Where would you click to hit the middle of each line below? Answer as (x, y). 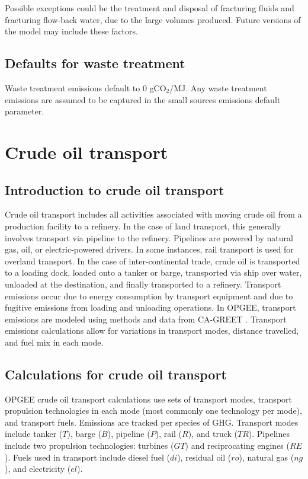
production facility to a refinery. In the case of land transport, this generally (143, 226)
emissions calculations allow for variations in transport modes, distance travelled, (152, 330)
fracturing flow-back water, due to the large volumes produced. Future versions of (153, 19)
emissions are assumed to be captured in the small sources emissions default (143, 99)
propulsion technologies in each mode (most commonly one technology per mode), (153, 411)
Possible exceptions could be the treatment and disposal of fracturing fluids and (150, 8)
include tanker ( (34, 434)
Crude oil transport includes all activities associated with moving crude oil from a (153, 214)
